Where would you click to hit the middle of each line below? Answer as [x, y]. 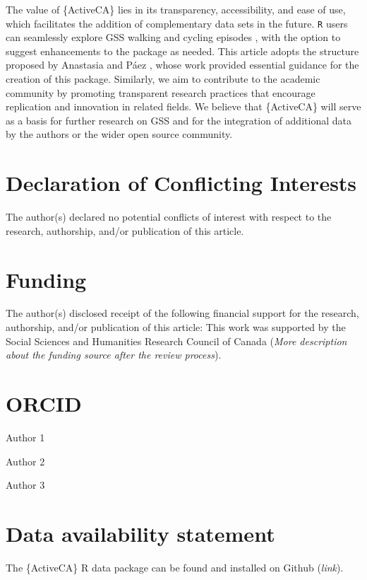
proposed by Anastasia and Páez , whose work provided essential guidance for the [182, 65]
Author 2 [25, 461]
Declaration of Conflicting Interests [181, 183]
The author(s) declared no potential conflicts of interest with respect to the [169, 217]
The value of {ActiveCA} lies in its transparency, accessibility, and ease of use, [176, 9]
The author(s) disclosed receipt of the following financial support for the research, [182, 313]
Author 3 [25, 485]
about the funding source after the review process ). [114, 355]
